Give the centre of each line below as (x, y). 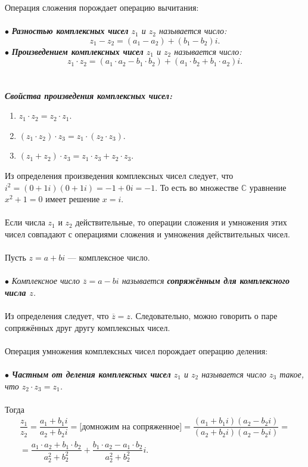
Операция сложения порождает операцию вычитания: (102, 7)
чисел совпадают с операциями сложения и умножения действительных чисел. (147, 233)
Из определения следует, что (57, 316)
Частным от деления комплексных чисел (91, 374)
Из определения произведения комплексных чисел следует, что (119, 175)
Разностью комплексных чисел (70, 31)
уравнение (268, 187)
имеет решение (73, 199)
